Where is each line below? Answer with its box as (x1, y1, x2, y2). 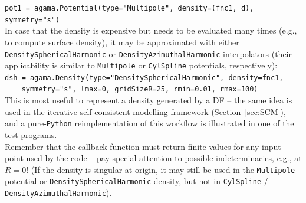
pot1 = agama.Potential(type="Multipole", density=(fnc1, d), (5, 4, 254, 12)
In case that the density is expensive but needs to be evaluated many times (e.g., (5, 24, 297, 37)
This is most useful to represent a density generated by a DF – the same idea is (5, 94, 292, 106)
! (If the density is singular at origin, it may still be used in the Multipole (26, 163, 295, 175)
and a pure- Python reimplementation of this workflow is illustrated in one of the (5, 117, 294, 129)
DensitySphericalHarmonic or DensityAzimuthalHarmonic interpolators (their (5, 47, 292, 60)
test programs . (5, 128, 57, 140)
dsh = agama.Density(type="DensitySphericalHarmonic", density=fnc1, (5, 73, 284, 82)
